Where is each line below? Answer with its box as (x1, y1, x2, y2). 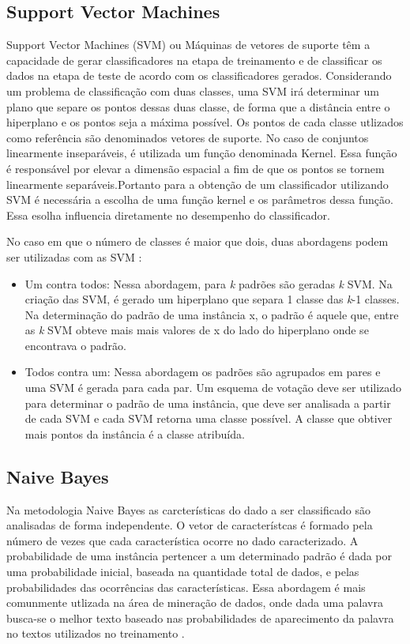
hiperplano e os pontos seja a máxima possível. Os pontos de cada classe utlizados (6, 114, 404, 130)
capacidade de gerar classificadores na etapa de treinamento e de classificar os (6, 51, 382, 68)
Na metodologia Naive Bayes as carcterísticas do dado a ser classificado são (6, 501, 371, 518)
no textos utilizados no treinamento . (6, 625, 185, 642)
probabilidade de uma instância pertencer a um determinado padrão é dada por (6, 548, 393, 564)
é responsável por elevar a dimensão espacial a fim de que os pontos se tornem (6, 160, 385, 176)
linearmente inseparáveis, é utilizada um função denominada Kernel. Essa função (6, 145, 397, 161)
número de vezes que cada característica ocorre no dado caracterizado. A (6, 532, 359, 548)
